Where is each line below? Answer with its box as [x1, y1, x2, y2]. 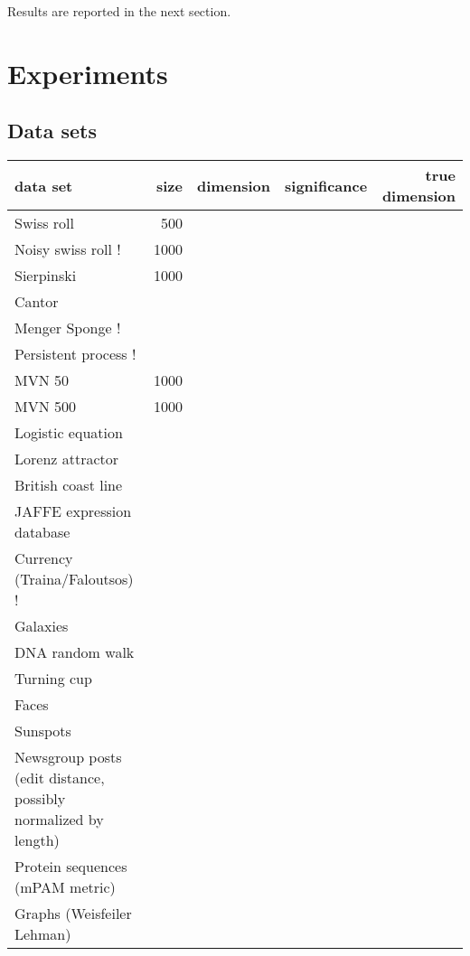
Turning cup [14, 668, 92, 689]
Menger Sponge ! [14, 317, 121, 339]
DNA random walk [14, 642, 135, 663]
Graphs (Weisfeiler [14, 903, 132, 924]
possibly [14, 788, 66, 810]
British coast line [14, 474, 123, 496]
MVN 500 [14, 396, 77, 417]
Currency [14, 548, 73, 569]
